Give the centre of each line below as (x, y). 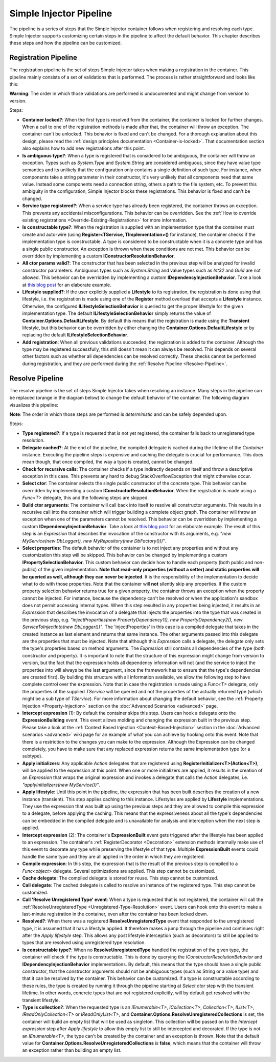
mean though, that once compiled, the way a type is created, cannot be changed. (108, 462)
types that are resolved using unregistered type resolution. (84, 943)
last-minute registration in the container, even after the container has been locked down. (115, 914)
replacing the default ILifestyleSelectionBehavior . (75, 335)
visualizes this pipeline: (34, 405)
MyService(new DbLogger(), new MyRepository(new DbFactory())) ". (94, 540)
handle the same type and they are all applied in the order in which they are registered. (114, 856)
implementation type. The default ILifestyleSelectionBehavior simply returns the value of (117, 313)
